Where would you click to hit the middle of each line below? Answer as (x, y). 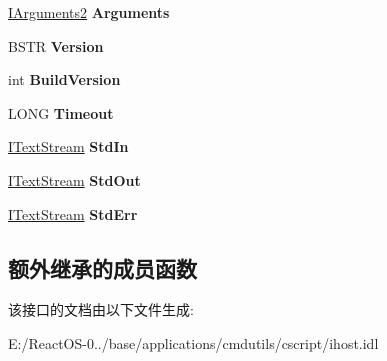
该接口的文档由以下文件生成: (101, 309)
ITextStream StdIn (68, 146)
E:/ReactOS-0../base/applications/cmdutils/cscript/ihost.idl (193, 342)
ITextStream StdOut (74, 179)
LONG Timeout (61, 112)
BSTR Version (56, 45)
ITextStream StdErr (73, 213)
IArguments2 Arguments (89, 12)
